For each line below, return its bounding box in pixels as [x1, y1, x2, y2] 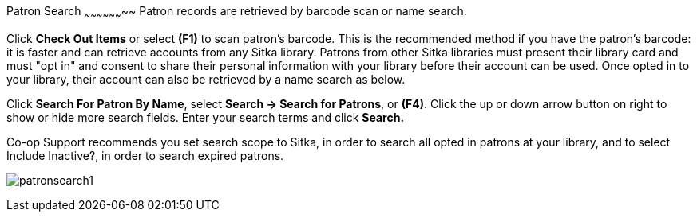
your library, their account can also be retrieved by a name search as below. [6, 72, 406, 86]
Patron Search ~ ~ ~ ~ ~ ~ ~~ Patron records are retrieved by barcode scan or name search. [6, 4, 467, 21]
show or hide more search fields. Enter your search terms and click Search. [6, 110, 405, 124]
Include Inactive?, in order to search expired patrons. [6, 148, 284, 162]
